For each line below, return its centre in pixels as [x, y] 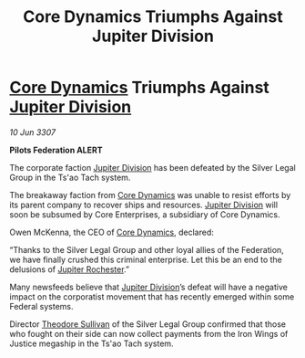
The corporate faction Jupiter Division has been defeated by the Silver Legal [152, 167]
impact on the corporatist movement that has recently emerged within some [152, 296]
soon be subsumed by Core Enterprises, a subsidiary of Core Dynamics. [145, 214]
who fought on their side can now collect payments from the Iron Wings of [149, 333]
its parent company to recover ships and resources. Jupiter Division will [144, 205]
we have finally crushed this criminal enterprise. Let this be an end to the [146, 259]
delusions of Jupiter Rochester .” [70, 269]
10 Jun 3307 [33, 132]
